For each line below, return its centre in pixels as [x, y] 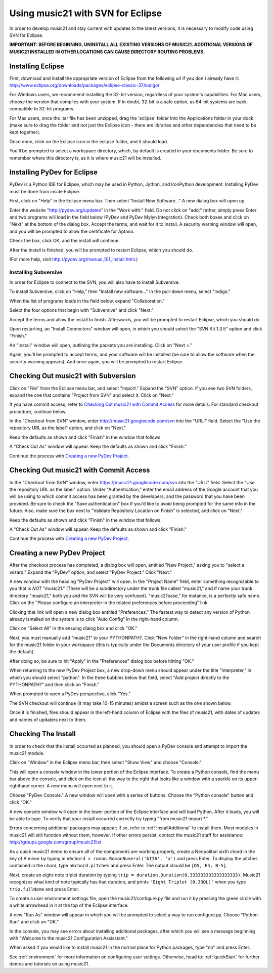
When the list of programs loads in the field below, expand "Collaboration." [87, 301]
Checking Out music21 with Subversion [73, 376]
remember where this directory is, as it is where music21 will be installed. [85, 158]
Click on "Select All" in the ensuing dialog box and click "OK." [73, 628]
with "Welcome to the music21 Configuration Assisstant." [69, 938]
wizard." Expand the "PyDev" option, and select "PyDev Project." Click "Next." [90, 572]
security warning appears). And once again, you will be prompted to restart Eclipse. [97, 361]
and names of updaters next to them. [48, 720]
